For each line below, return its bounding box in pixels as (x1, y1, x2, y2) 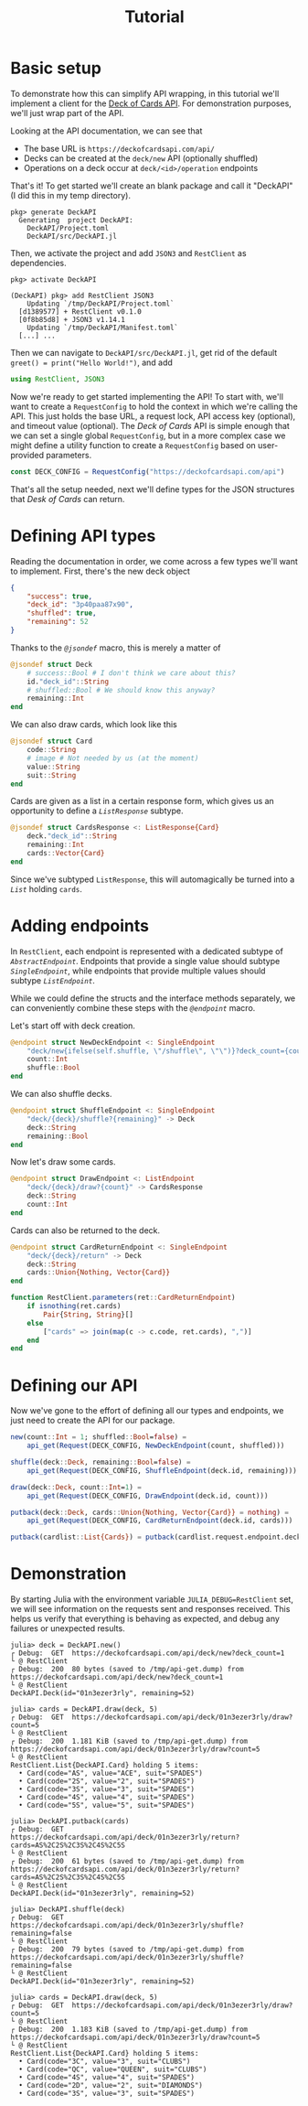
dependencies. (10, 257, 67, 268)
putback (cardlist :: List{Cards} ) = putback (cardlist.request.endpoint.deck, (10, 1532, 305, 1542)
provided (10, 449, 45, 460)
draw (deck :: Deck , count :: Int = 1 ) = (10, 1482, 143, 1492)
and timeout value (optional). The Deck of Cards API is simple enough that (10, 420, 291, 431)
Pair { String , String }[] (43, 1310, 133, 1319)
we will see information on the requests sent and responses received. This (10, 1604, 291, 1615)
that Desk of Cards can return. (10, 493, 125, 504)
